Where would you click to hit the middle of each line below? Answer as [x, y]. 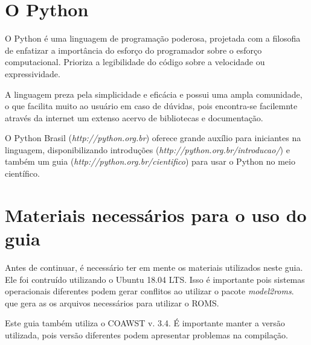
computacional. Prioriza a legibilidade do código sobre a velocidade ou [135, 62]
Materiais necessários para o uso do [156, 214]
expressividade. [33, 73]
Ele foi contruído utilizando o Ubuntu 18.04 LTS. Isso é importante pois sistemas [155, 279]
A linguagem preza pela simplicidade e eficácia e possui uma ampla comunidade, [154, 94]
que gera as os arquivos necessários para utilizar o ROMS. [112, 302]
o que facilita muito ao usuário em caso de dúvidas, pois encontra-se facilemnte [151, 106]
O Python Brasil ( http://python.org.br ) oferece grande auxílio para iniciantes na [153, 138]
